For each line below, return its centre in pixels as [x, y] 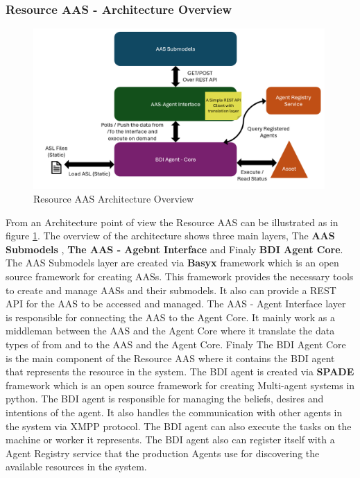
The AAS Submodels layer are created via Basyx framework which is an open [172, 263]
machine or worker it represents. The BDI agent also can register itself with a [170, 439]
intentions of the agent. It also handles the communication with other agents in [174, 412]
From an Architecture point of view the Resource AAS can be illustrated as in [172, 222]
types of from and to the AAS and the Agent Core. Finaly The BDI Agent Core [176, 344]
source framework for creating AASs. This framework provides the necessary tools [180, 276]
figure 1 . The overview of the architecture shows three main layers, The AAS [170, 236]
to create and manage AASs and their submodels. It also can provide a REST [171, 290]
